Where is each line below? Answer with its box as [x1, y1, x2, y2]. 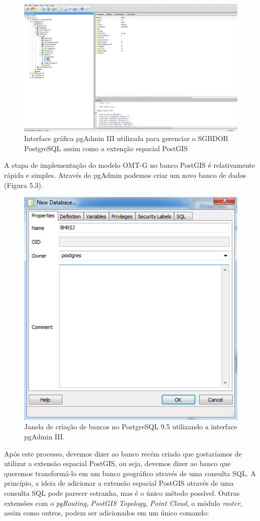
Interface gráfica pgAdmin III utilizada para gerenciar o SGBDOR [24, 133, 229, 144]
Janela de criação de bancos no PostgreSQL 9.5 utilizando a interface [24, 421, 237, 432]
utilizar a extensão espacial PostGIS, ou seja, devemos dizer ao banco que [4, 458, 231, 469]
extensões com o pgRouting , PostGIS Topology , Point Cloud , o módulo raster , [4, 497, 242, 508]
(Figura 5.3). [4, 179, 43, 190]
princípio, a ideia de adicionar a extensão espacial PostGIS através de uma [4, 478, 234, 488]
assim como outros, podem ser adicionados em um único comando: [4, 507, 209, 518]
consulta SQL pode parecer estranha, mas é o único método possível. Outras [4, 487, 240, 498]
